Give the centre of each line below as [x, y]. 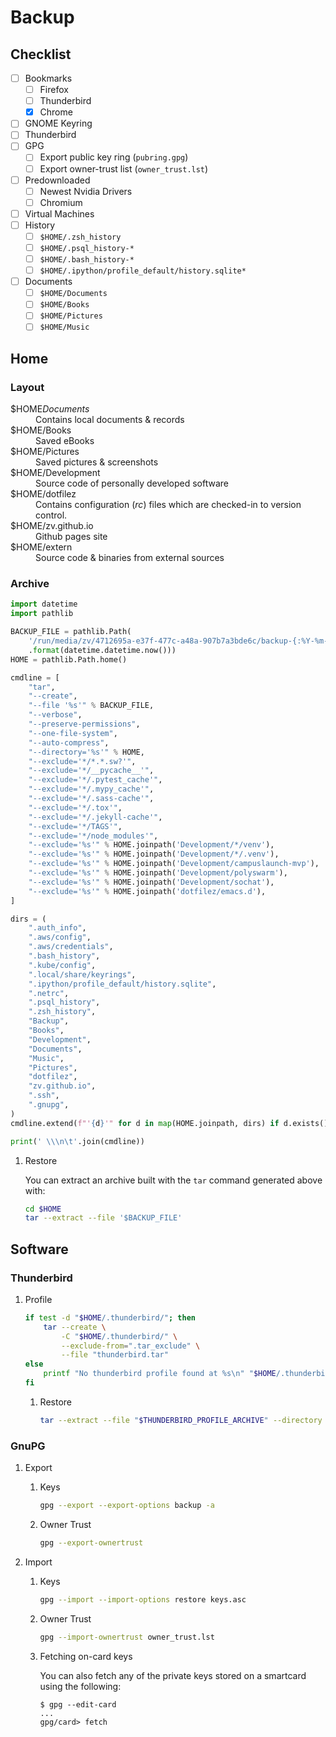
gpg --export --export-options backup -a [127, 1506]
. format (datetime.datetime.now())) [102, 650]
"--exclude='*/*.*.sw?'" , [82, 761]
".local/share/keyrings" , [82, 974]
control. [51, 515]
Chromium [61, 202]
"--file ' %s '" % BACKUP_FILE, [91, 706]
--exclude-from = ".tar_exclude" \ [131, 1346]
